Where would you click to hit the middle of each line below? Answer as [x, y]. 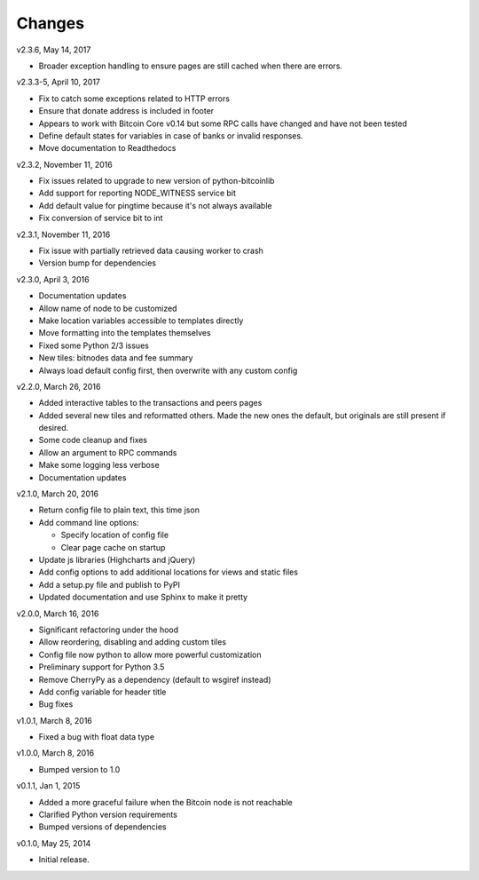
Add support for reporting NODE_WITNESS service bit [137, 193]
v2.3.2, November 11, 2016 [64, 164]
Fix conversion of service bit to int [101, 218]
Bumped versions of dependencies [102, 827]
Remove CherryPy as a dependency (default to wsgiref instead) [155, 679]
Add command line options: [89, 522]
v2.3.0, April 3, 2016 [53, 279]
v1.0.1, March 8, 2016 [55, 720]
